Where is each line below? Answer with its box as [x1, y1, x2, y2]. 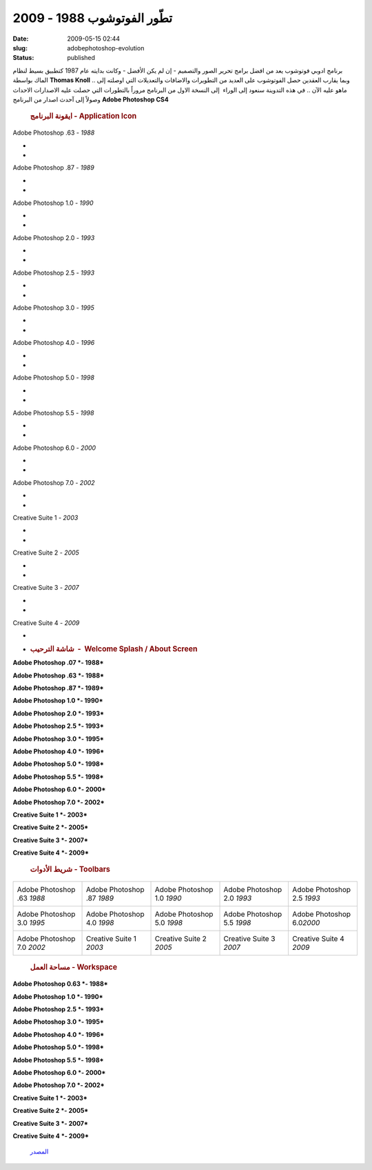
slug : [12, 43, 28, 52]
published [67, 54, 96, 62]
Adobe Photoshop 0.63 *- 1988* [12, 980, 108, 988]
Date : [12, 34, 29, 43]
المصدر [30, 1147, 49, 1156]
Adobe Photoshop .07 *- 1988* [12, 659, 104, 667]
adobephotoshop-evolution [67, 43, 145, 52]
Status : [12, 54, 34, 62]
